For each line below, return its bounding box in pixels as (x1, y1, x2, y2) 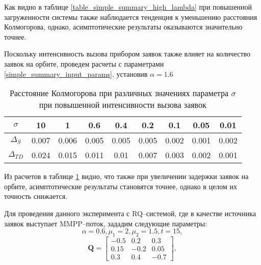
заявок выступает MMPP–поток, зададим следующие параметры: (4, 218, 207, 228)
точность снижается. (4, 191, 67, 201)
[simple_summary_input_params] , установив (4, 68, 148, 79)
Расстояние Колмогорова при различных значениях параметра (10, 87, 229, 99)
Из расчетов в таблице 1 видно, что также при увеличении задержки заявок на (4, 171, 249, 182)
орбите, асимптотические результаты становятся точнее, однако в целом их (4, 181, 237, 191)
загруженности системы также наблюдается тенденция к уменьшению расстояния (4, 11, 257, 22)
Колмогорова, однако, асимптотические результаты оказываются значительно (4, 21, 243, 32)
